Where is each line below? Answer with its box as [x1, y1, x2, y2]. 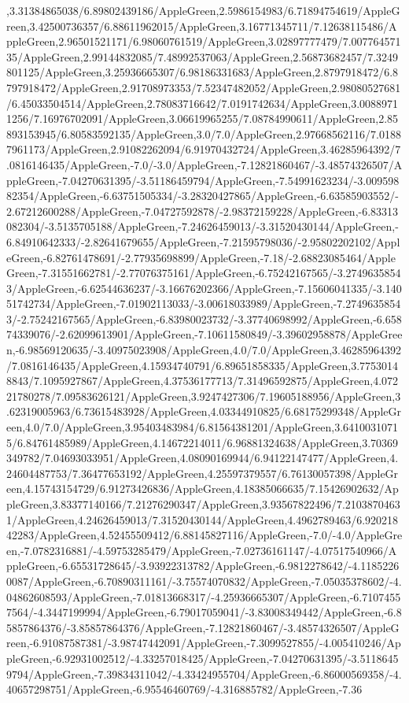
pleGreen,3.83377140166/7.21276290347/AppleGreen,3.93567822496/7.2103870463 [6, 496, 400, 512]
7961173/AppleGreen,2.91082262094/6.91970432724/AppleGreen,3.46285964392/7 [6, 141, 401, 157]
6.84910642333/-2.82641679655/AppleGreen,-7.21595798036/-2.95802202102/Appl [6, 233, 400, 250]
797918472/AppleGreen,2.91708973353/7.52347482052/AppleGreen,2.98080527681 [6, 79, 401, 95]
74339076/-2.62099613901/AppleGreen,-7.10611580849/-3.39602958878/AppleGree [6, 326, 403, 342]
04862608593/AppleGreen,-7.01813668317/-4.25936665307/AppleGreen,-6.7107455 [6, 588, 401, 605]
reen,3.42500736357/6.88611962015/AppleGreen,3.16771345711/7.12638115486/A [6, 17, 397, 34]
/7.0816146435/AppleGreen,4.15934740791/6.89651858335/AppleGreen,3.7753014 [6, 357, 399, 373]
